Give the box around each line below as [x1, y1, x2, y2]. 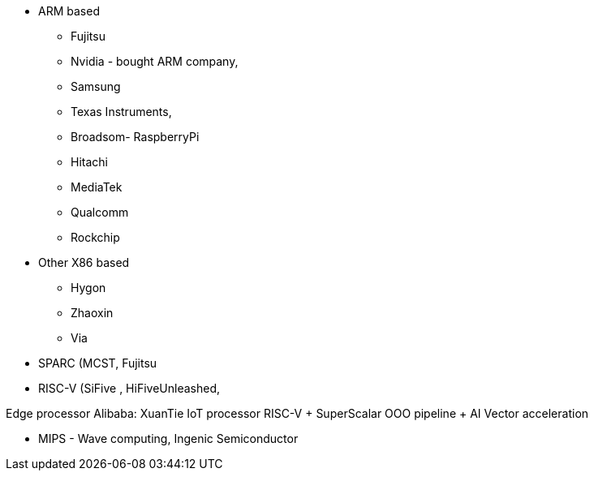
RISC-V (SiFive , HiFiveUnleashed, [38, 381, 220, 395]
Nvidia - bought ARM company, [71, 54, 239, 68]
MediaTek [71, 180, 123, 194]
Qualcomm [71, 205, 129, 219]
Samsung [71, 79, 121, 93]
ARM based [38, 4, 100, 18]
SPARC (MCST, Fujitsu [38, 356, 157, 370]
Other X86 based [38, 256, 130, 269]
